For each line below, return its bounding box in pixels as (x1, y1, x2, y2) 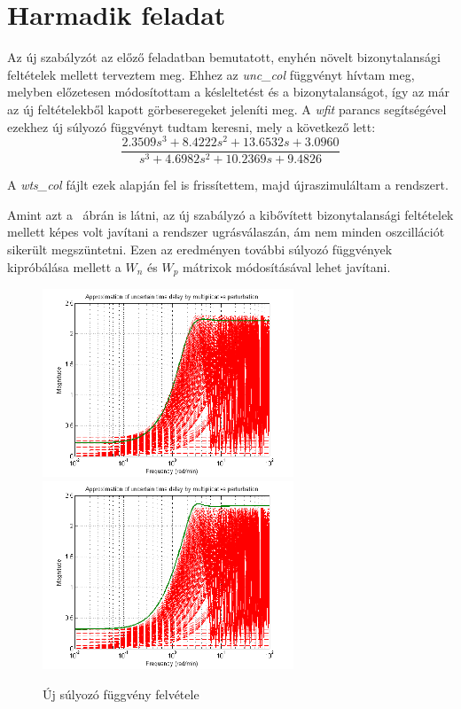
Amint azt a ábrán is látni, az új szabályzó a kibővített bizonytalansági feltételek (7, 205, 454, 223)
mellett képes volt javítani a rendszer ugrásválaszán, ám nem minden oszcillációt (7, 222, 445, 241)
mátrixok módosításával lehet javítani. (183, 257, 391, 276)
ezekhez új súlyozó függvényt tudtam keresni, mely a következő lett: (7, 117, 376, 136)
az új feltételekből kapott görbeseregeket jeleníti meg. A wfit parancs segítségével (7, 99, 447, 118)
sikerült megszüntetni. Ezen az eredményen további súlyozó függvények (7, 240, 393, 259)
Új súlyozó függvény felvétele (43, 684, 199, 703)
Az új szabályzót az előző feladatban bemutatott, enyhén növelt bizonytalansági (7, 48, 441, 66)
